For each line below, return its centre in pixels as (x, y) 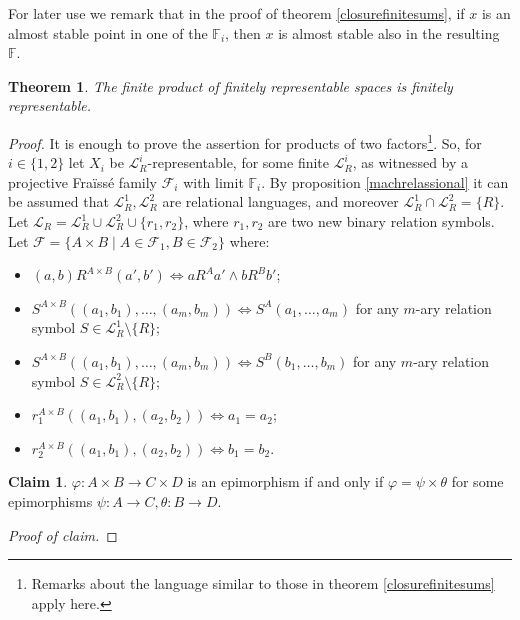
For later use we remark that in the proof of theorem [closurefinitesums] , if (236, 13)
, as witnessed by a (410, 162)
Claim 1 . (38, 481)
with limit (213, 181)
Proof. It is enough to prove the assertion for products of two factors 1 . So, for (245, 141)
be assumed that (58, 201)
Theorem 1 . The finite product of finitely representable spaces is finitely (230, 85)
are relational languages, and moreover (280, 201)
